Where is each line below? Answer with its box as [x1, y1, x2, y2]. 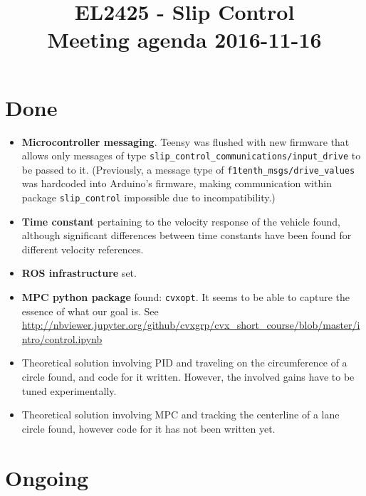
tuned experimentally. [21, 383, 117, 398]
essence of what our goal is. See [21, 303, 159, 318]
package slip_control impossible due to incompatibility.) [21, 190, 276, 204]
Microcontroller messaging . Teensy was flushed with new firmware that [21, 134, 350, 149]
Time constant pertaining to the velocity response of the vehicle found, [21, 213, 340, 228]
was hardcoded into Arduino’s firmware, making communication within [21, 176, 332, 191]
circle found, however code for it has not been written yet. [21, 421, 276, 436]
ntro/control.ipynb [21, 331, 103, 346]
